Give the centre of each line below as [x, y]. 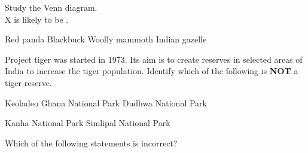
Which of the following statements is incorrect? [91, 143]
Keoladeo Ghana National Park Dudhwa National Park [106, 102]
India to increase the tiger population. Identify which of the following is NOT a [152, 71]
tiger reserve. [28, 82]
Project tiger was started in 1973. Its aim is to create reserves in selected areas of [154, 59]
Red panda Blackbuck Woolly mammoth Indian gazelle [106, 39]
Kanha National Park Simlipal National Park [88, 123]
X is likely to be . [37, 19]
